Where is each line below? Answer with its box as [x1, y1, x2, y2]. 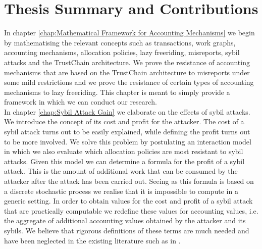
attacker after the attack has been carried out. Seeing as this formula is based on [4, 176, 254, 186]
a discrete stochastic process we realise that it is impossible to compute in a [4, 185, 238, 196]
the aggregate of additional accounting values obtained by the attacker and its [4, 215, 246, 226]
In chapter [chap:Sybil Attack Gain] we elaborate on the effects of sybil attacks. [4, 106, 250, 117]
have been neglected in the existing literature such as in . [4, 235, 181, 245]
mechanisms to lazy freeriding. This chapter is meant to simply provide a [4, 86, 230, 97]
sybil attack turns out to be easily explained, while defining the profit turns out [4, 126, 250, 137]
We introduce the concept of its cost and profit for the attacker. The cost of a [4, 116, 244, 127]
